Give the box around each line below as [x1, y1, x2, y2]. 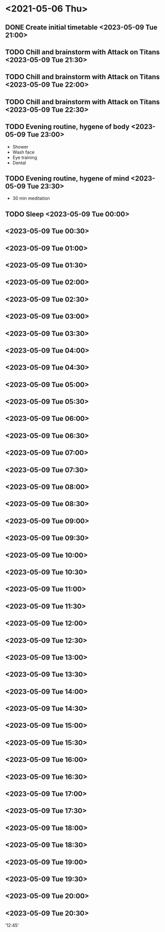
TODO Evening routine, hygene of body [5, 122, 130, 131]
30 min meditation [12, 195, 50, 201]
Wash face [12, 149, 35, 155]
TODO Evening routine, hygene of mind [5, 174, 129, 183]
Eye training [12, 154, 37, 161]
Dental [12, 160, 26, 166]
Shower [12, 143, 28, 149]
